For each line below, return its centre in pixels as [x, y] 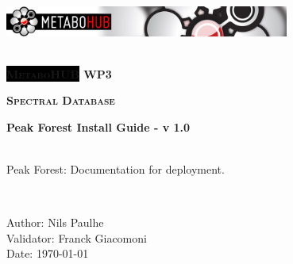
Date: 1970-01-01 [48, 253]
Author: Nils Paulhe [55, 222]
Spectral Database [61, 100]
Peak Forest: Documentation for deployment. [116, 169]
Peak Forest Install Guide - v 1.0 [98, 126]
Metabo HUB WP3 [59, 73]
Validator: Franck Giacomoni [77, 237]
